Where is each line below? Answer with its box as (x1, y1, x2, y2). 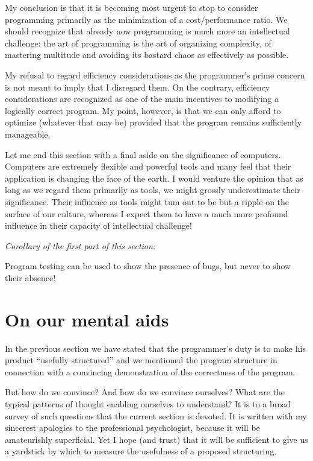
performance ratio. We (205, 13, 288, 25)
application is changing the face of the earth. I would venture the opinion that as (5, 171, 303, 184)
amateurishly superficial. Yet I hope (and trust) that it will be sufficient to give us (5, 433, 308, 445)
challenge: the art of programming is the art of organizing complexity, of (5, 36, 271, 49)
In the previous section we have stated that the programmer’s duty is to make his (5, 342, 306, 354)
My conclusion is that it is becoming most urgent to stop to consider (5, 1, 258, 13)
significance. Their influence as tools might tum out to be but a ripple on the (5, 195, 290, 208)
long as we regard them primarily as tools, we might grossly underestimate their (5, 183, 300, 196)
